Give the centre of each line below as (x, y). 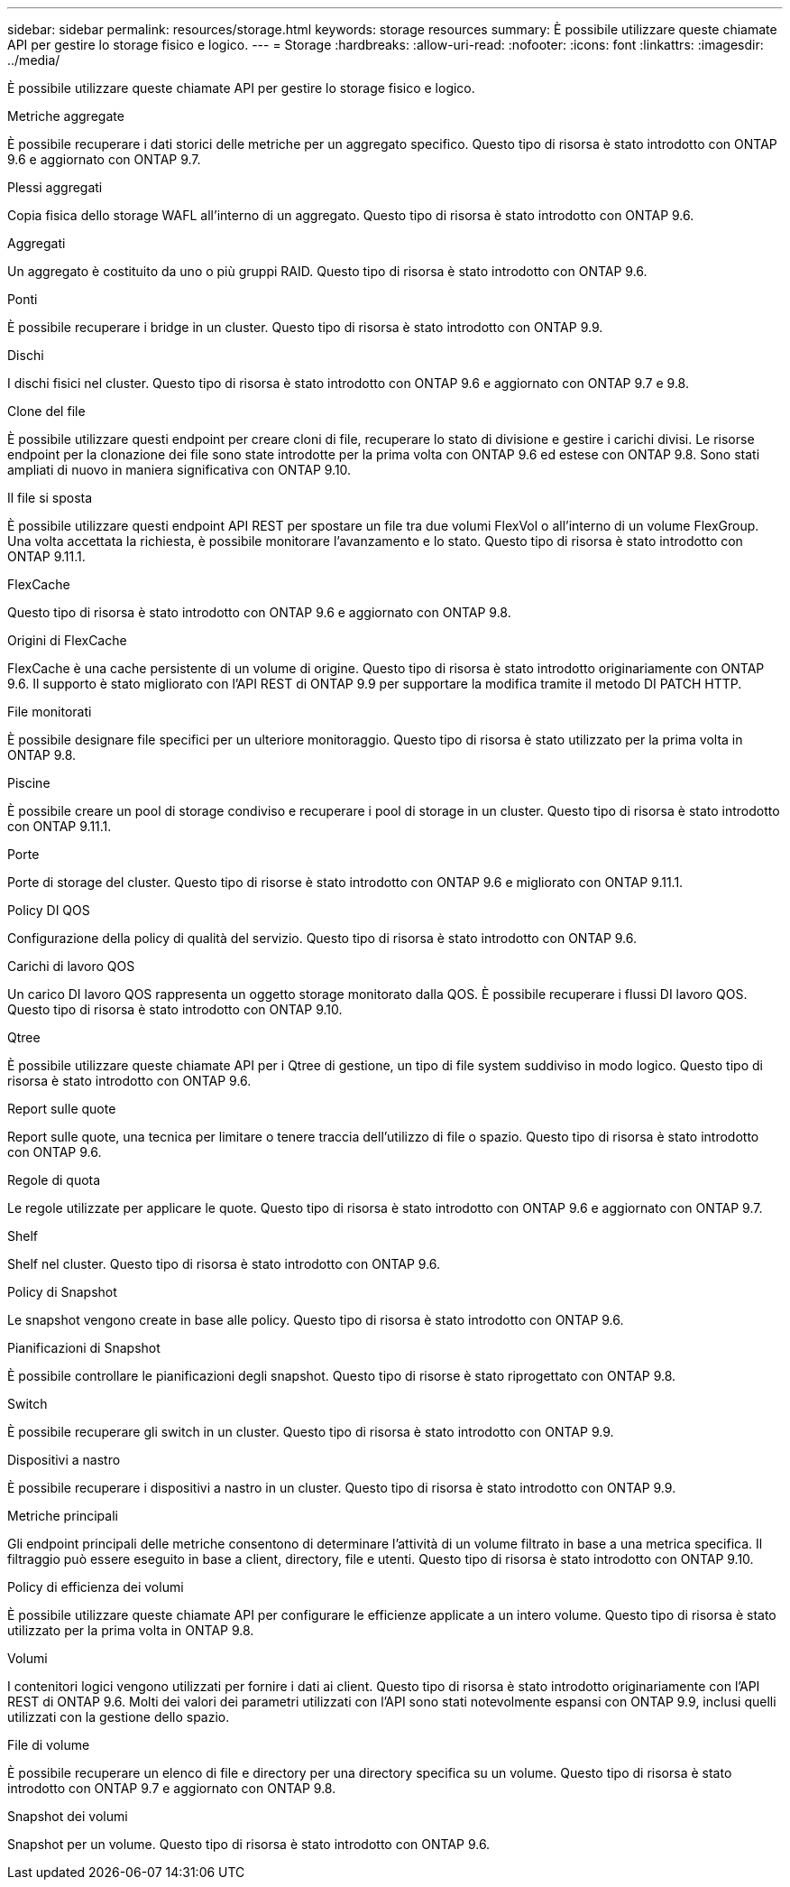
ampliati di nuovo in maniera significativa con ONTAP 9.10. (179, 470)
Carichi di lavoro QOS (71, 966)
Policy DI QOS (49, 910)
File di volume (49, 1745)
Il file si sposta (50, 498)
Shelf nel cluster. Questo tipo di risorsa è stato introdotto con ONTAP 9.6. (224, 1264)
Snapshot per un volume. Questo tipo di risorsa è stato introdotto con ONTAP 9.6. (249, 1844)
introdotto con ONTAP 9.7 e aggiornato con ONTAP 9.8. (172, 1788)
